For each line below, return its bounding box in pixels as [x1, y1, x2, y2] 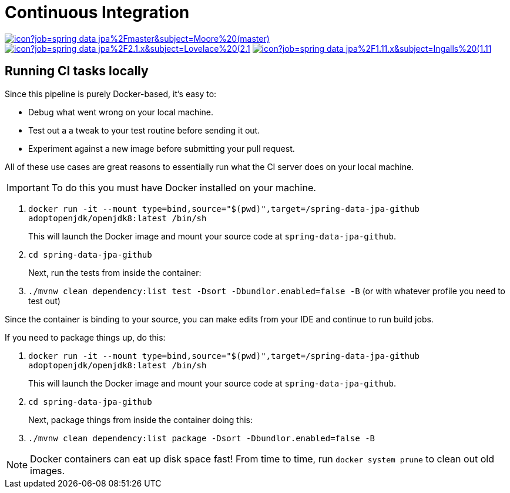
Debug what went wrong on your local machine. [28, 106, 214, 117]
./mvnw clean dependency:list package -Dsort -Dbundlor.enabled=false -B [28, 433, 375, 443]
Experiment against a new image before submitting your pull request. [28, 143, 295, 154]
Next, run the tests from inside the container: [28, 267, 202, 278]
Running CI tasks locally [5, 64, 149, 79]
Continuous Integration [5, 2, 190, 22]
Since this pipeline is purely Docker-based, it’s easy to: [5, 88, 217, 99]
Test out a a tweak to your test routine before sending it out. [28, 125, 260, 135]
